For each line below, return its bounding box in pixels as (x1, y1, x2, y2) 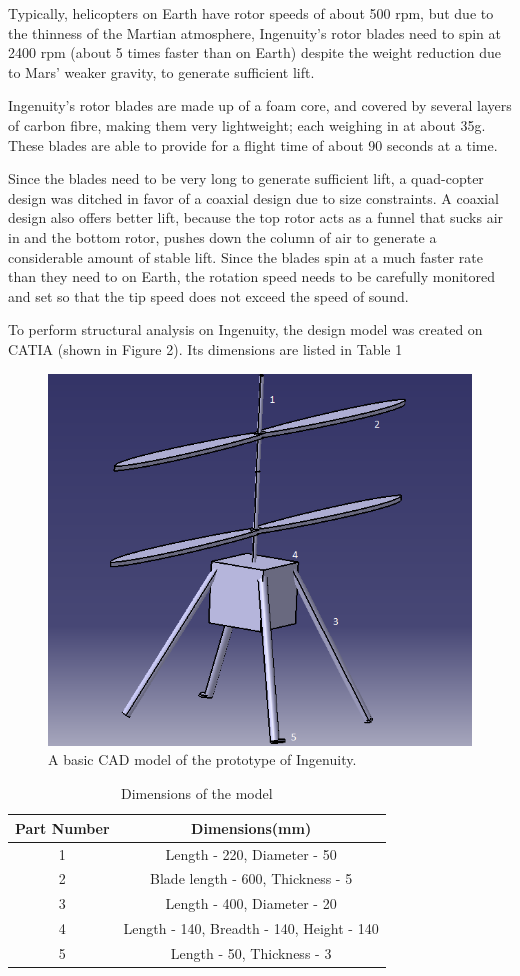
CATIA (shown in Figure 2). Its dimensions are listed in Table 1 (8, 338, 403, 359)
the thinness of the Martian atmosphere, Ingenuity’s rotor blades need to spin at (8, 22, 501, 43)
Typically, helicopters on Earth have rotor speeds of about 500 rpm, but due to (8, 3, 494, 23)
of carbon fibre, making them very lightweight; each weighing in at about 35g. (8, 114, 486, 135)
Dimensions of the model (121, 783, 273, 804)
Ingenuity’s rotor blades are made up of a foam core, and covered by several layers (8, 95, 512, 116)
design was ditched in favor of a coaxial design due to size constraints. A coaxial (8, 187, 499, 208)
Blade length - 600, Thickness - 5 (150, 868, 353, 889)
